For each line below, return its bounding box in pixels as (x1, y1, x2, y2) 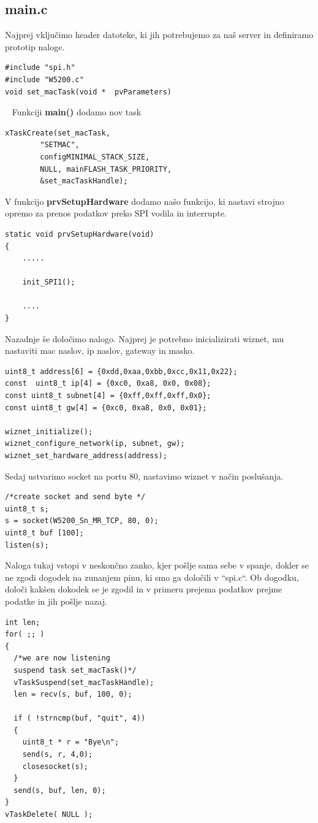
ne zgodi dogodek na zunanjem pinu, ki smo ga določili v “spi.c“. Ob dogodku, (5, 570, 299, 583)
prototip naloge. (5, 40, 65, 53)
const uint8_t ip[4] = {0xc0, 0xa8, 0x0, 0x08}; (5, 379, 211, 388)
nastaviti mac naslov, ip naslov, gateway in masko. (5, 344, 195, 357)
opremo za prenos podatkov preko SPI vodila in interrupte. (5, 207, 227, 220)
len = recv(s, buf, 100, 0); (13, 690, 132, 699)
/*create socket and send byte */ (5, 492, 146, 502)
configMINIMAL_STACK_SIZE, (40, 152, 150, 161)
